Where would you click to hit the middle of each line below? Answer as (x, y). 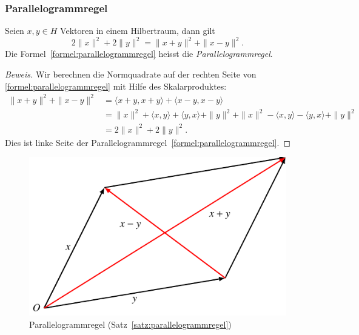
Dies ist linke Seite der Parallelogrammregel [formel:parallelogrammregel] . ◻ (148, 142)
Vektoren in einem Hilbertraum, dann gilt (138, 31)
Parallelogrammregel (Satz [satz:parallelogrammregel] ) (130, 324)
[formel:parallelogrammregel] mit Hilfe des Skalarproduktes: (116, 86)
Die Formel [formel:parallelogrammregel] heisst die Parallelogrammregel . (139, 54)
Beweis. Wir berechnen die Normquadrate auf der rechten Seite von (131, 74)
